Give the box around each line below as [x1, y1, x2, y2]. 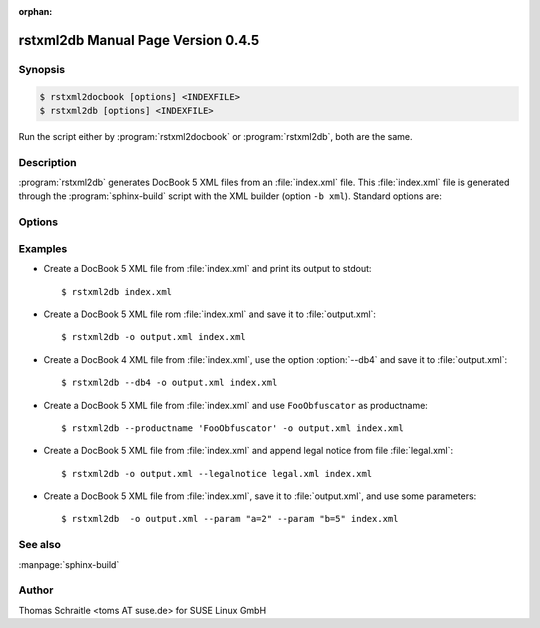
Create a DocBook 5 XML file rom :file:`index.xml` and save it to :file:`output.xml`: [43, 308, 377, 320]
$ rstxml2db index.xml [61, 286, 173, 297]
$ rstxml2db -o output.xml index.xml [61, 331, 247, 343]
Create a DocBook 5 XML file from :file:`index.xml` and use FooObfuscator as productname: [43, 399, 429, 411]
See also [18, 538, 62, 552]
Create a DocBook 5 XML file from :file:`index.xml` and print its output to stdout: [43, 263, 372, 275]
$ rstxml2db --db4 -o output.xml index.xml [61, 377, 278, 389]
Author [18, 583, 54, 597]
